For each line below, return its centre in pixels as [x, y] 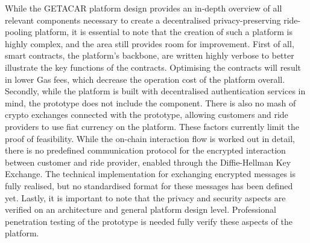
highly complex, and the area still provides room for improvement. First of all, [150, 43]
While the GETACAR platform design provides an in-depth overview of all [144, 8]
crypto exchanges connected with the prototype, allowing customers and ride [147, 115]
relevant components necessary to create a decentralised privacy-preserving [143, 20]
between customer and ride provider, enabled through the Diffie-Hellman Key [148, 162]
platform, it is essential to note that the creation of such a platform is [163, 32]
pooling [19, 32]
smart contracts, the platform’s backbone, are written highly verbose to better [150, 55]
